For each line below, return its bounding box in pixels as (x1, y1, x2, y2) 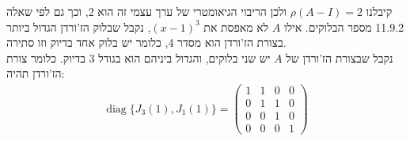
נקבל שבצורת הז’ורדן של (286, 49, 393, 66)
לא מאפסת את (203, 18, 269, 35)
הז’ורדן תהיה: (6, 65, 65, 82)
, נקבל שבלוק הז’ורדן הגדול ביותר (6, 18, 151, 35)
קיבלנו (366, 3, 393, 19)
